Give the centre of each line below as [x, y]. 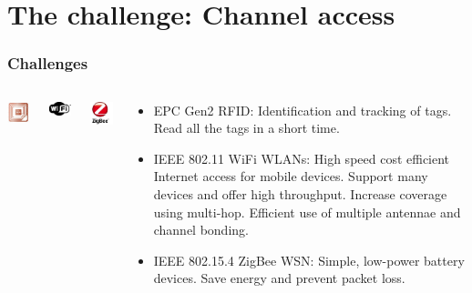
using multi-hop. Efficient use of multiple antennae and [307, 212]
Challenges [48, 63]
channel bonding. [201, 230]
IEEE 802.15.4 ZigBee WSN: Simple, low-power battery [309, 260]
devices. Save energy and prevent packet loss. [279, 278]
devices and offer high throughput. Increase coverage [300, 193]
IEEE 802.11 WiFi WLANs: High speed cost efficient [302, 158]
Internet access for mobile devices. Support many [291, 176]
